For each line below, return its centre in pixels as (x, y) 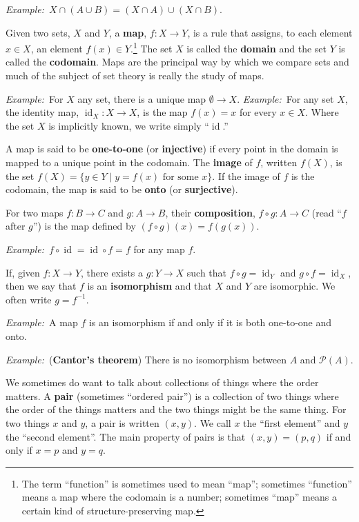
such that (207, 272)
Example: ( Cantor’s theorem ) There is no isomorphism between (146, 359)
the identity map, (42, 112)
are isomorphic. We (294, 286)
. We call (213, 422)
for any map (159, 249)
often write (29, 299)
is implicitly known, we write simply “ (129, 125)
